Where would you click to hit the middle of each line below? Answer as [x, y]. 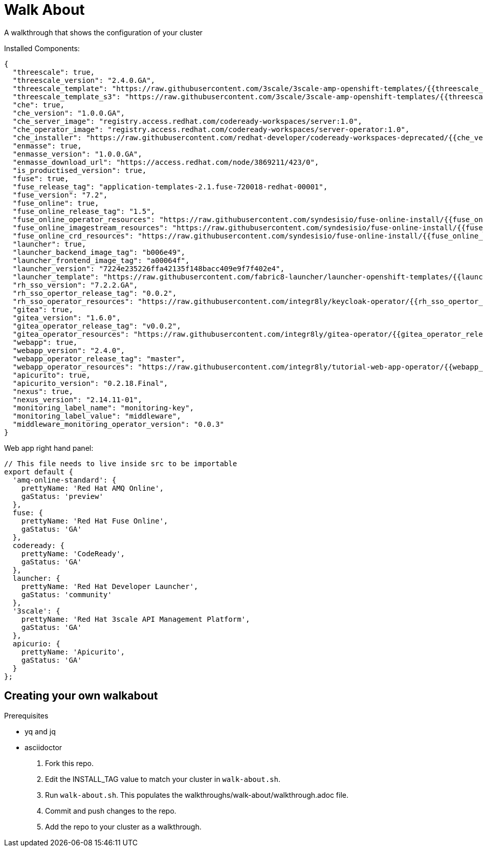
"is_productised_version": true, [80, 170]
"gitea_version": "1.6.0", [67, 318]
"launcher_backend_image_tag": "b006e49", [99, 252]
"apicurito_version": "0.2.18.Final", [90, 383]
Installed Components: [42, 48]
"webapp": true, [45, 342]
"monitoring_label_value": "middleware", [97, 416]
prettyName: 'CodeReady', [73, 553]
